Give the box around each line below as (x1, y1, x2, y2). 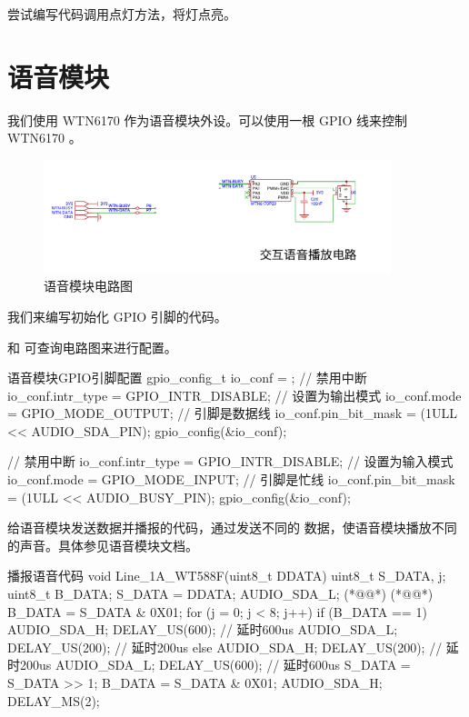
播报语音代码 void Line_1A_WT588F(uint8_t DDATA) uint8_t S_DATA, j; (7, 566, 446, 585)
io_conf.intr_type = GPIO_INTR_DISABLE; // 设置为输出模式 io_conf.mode (7, 385, 462, 404)
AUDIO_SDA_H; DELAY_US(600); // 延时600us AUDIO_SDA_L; (7, 620, 398, 639)
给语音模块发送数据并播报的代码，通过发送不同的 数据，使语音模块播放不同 (7, 518, 457, 537)
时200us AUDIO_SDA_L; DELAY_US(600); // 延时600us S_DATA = (7, 655, 411, 674)
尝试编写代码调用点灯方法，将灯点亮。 (7, 5, 236, 23)
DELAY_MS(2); (7, 691, 100, 710)
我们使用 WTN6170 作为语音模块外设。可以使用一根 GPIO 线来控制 (7, 110, 408, 129)
